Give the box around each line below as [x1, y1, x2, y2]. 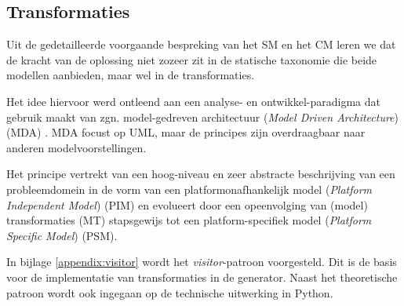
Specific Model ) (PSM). [6, 227, 118, 243]
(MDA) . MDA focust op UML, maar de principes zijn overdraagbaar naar [6, 124, 366, 140]
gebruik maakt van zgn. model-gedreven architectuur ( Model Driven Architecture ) [6, 108, 399, 125]
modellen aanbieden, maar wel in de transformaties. [6, 67, 255, 83]
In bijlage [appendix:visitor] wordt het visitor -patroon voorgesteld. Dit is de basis [6, 253, 397, 270]
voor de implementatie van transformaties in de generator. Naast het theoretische [6, 268, 398, 285]
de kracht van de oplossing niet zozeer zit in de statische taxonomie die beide [6, 51, 377, 67]
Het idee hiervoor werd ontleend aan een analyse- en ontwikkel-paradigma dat [6, 93, 380, 109]
